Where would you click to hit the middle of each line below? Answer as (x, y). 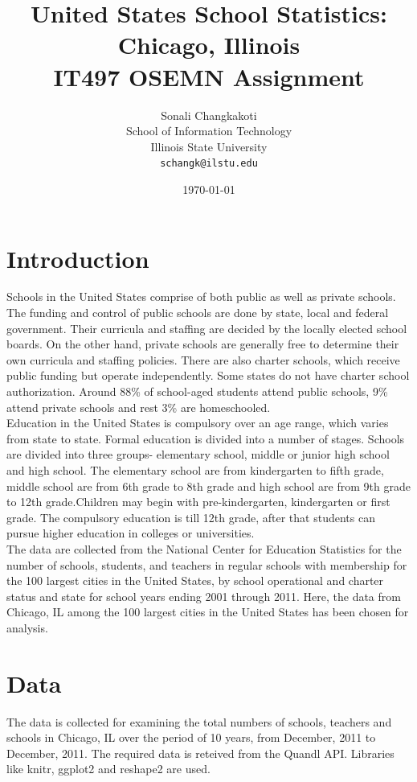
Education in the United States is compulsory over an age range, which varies (198, 423)
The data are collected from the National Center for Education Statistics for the (204, 548)
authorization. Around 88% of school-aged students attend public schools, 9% (197, 391)
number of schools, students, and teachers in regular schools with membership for (207, 564)
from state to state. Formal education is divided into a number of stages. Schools (206, 438)
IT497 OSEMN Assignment (209, 76)
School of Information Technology (209, 131)
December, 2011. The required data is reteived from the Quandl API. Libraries (200, 753)
